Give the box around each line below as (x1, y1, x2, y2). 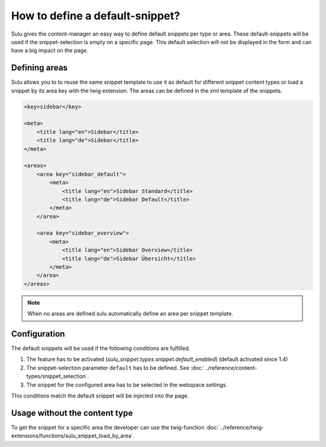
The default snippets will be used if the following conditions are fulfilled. (11, 344, 190, 352)
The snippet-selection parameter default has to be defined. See (26, 364, 190, 371)
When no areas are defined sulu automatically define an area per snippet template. (27, 310, 234, 317)
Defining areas (11, 63, 68, 73)
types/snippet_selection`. (26, 373, 89, 380)
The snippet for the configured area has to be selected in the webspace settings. (26, 381, 228, 388)
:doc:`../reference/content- (190, 364, 258, 371)
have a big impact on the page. (11, 47, 89, 54)
